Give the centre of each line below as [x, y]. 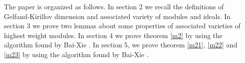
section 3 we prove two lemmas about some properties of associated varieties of [122, 26]
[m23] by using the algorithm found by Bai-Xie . [76, 54]
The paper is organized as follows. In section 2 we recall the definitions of [114, 6]
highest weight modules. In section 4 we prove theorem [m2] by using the [113, 35]
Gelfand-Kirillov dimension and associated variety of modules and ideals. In [117, 16]
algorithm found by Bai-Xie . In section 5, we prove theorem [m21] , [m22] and [121, 45]
